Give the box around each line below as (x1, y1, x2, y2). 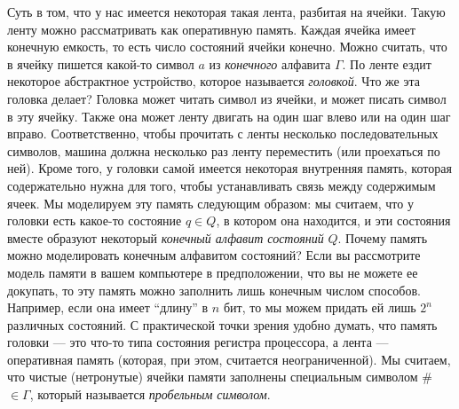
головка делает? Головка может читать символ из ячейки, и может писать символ (7, 89, 447, 107)
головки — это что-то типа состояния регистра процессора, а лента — (7, 333, 389, 351)
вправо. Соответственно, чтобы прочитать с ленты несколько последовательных (7, 124, 439, 143)
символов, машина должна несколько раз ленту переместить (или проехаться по (7, 141, 440, 160)
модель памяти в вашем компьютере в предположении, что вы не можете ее (7, 263, 418, 281)
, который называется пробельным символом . (29, 385, 271, 404)
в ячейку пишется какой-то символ (7, 54, 194, 73)
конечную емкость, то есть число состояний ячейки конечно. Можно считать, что (7, 37, 447, 56)
